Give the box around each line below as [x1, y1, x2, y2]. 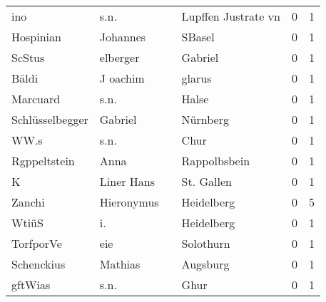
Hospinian [11, 28, 61, 45]
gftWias [11, 276, 51, 293]
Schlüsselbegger [11, 111, 88, 127]
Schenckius [11, 256, 66, 272]
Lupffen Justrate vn [181, 8, 280, 24]
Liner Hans [99, 173, 156, 189]
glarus [181, 70, 212, 86]
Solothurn [181, 235, 230, 251]
